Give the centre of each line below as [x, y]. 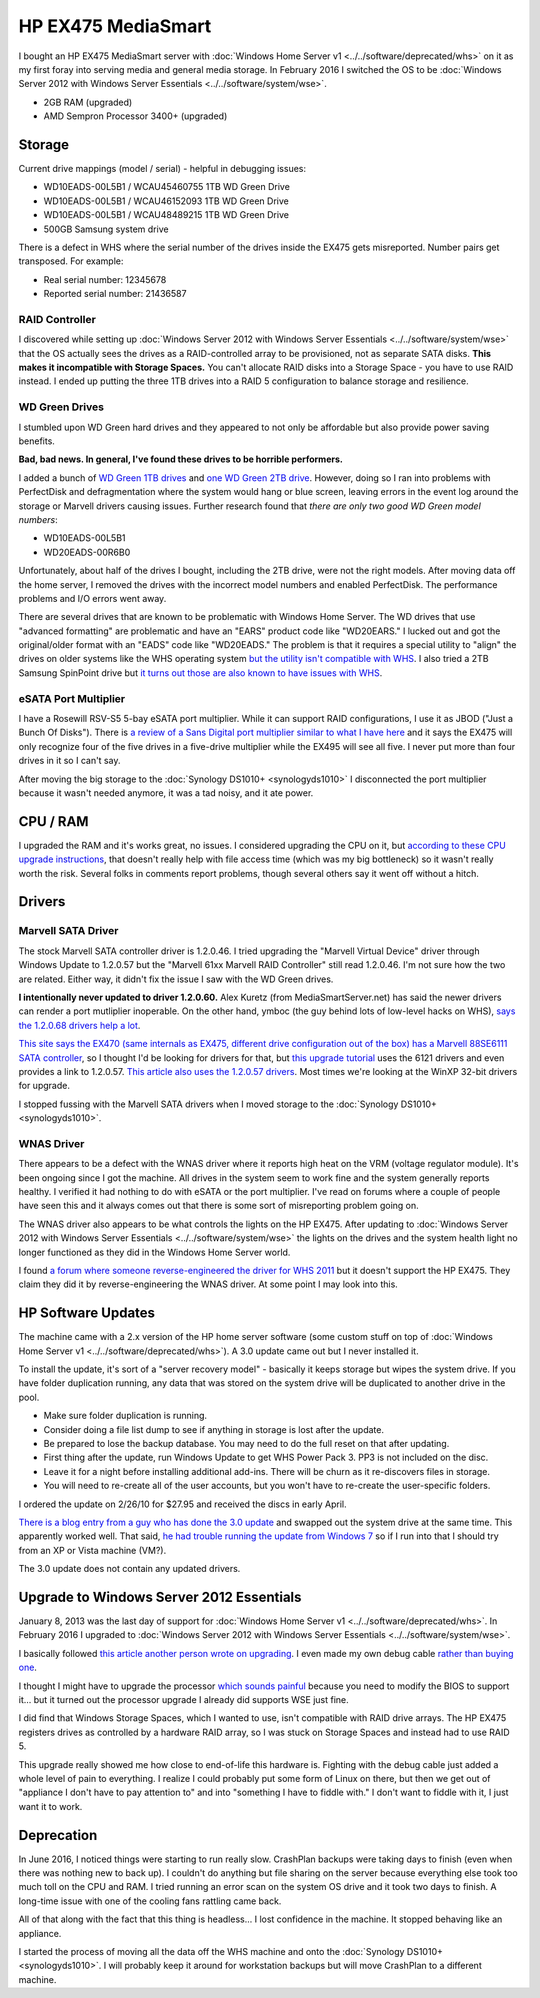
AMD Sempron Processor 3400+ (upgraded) [135, 116]
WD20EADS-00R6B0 [87, 552]
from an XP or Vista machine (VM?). [92, 1550]
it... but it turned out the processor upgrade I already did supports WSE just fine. [183, 1699]
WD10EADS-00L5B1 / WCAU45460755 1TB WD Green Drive [166, 187]
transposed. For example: [71, 261]
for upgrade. [44, 1086]
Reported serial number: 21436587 [115, 294]
